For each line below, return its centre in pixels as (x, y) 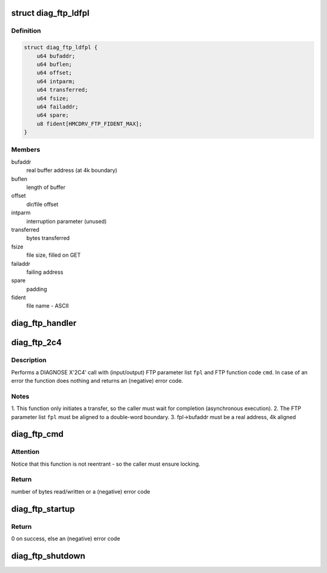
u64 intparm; (56, 81)
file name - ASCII (48, 306)
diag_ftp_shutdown (48, 556)
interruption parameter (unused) (67, 221)
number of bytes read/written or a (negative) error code (81, 491)
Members (26, 150)
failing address (45, 272)
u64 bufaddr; (56, 56)
